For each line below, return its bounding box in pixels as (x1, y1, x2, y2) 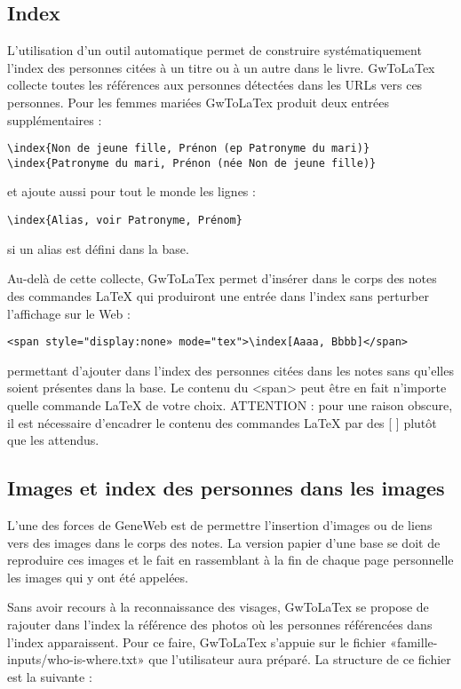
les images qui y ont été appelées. (7, 567, 188, 586)
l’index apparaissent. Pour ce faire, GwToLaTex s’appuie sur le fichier (7, 632, 386, 651)
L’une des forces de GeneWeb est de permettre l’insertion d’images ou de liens (7, 515, 433, 534)
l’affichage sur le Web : (7, 304, 131, 322)
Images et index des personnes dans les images (7, 474, 445, 502)
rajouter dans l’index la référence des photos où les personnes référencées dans (7, 614, 433, 633)
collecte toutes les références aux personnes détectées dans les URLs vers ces (7, 75, 423, 94)
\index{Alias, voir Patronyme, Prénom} (7, 214, 242, 227)
